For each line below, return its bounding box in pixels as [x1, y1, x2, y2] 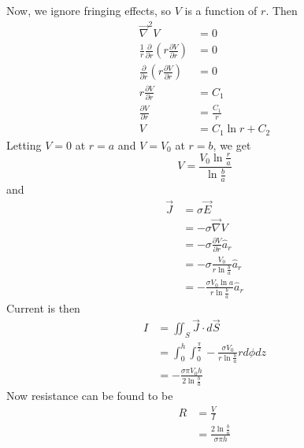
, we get [213, 136, 251, 153]
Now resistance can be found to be [6, 387, 173, 404]
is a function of [184, 2, 258, 18]
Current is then [6, 299, 80, 316]
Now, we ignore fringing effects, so [6, 2, 172, 18]
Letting [6, 136, 42, 153]
